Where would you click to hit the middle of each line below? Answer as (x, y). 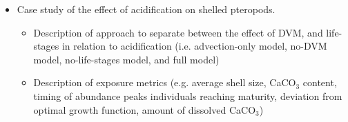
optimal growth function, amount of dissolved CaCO (145, 109)
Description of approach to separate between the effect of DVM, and (178, 32)
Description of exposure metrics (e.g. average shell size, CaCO (165, 82)
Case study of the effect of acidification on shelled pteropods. (146, 9)
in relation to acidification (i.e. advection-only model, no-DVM (194, 46)
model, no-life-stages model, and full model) (126, 59)
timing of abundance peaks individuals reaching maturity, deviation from (188, 95)
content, (320, 82)
